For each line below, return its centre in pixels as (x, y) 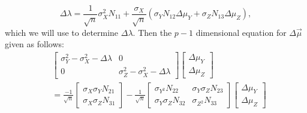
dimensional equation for (241, 32)
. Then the (152, 32)
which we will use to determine (62, 32)
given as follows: (34, 44)
